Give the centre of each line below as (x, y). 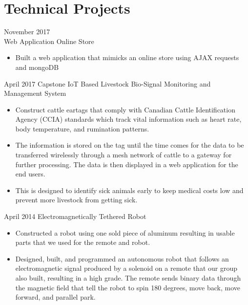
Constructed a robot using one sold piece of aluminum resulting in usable (125, 232)
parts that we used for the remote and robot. (83, 242)
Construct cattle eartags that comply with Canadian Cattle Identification (125, 109)
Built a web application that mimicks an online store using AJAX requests (127, 57)
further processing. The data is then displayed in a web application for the (127, 164)
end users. (30, 174)
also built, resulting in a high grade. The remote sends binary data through (128, 278)
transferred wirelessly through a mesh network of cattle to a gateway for (124, 155)
